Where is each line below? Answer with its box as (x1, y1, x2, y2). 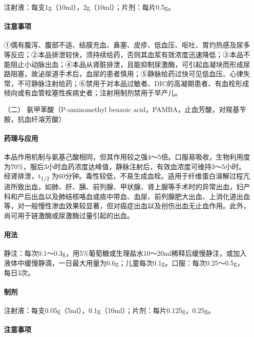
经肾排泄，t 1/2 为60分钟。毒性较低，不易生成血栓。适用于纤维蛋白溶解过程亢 (4, 171, 250, 182)
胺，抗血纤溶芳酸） (4, 113, 65, 124)
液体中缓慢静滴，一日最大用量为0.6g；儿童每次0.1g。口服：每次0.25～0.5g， (4, 258, 244, 268)
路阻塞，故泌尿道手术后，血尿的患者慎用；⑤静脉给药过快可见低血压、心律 (4, 68, 243, 79)
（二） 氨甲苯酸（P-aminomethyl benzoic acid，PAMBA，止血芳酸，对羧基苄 (4, 104, 247, 114)
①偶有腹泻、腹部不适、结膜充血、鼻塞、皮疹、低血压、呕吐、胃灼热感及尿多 (4, 40, 250, 50)
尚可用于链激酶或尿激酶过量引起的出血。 (4, 210, 134, 221)
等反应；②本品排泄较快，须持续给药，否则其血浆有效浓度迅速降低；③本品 (4, 49, 243, 59)
